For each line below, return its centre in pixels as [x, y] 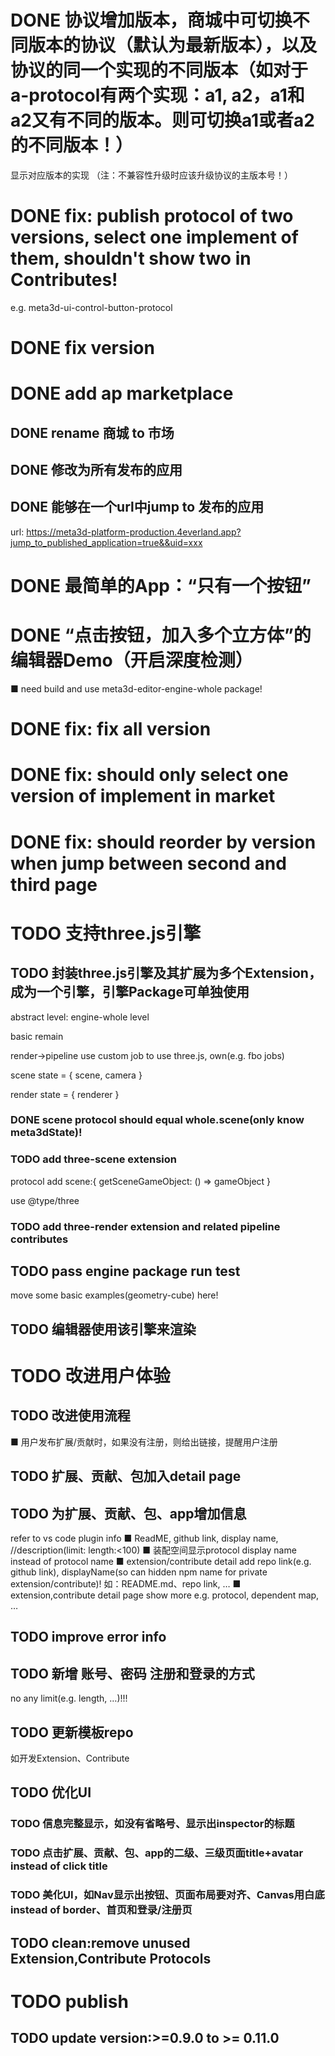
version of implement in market [143, 796]
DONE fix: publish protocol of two [152, 216]
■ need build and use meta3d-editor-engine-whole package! [136, 688]
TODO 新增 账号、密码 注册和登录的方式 [132, 1673]
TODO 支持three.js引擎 [106, 933]
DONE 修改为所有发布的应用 [96, 470]
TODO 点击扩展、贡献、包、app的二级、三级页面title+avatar [157, 1853]
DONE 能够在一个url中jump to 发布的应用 [137, 507]
